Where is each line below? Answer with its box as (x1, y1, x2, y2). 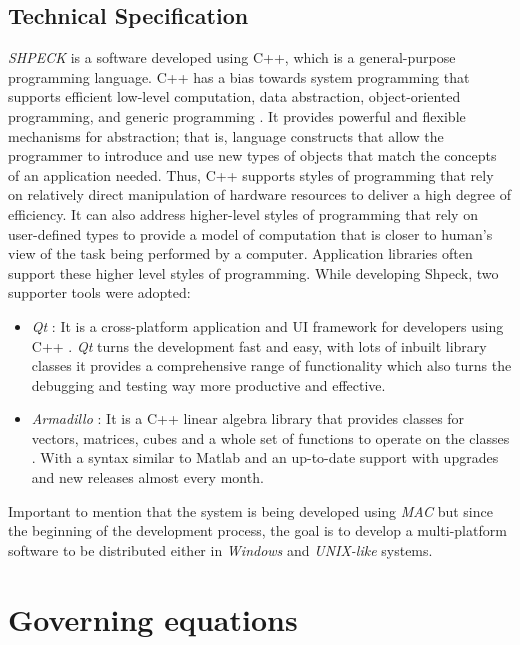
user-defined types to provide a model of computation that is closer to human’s (8, 223, 493, 244)
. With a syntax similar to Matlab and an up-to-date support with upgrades (31, 447, 499, 468)
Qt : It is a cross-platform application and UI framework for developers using (31, 315, 504, 336)
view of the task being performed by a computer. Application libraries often (8, 243, 473, 264)
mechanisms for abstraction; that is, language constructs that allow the (8, 125, 444, 146)
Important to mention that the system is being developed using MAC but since (8, 500, 493, 521)
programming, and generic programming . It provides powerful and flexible (8, 105, 466, 126)
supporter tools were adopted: (8, 282, 191, 303)
